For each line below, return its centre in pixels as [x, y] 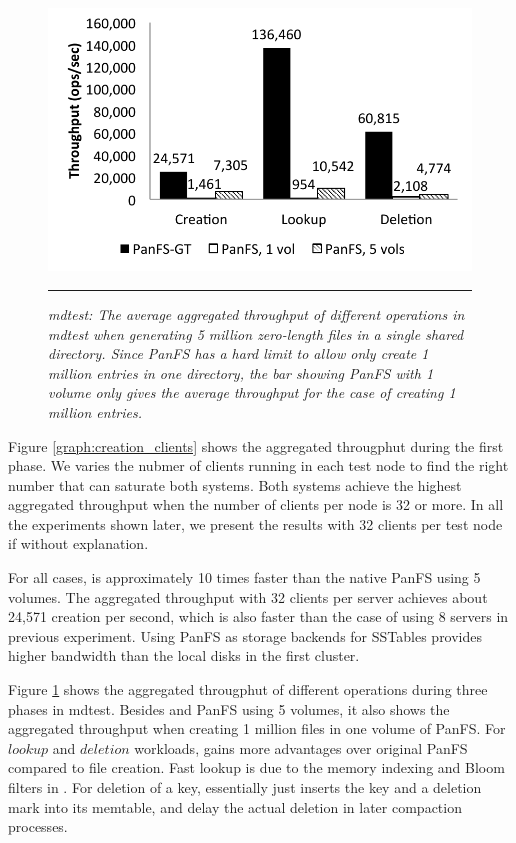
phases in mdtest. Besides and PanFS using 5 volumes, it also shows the [229, 708]
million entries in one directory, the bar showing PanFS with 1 [241, 372]
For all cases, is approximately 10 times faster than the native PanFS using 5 [244, 577]
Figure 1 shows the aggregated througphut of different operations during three [248, 689]
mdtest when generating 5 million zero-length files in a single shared [256, 333]
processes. [38, 826]
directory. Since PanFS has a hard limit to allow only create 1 [238, 353]
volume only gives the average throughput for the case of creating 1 [252, 392]
